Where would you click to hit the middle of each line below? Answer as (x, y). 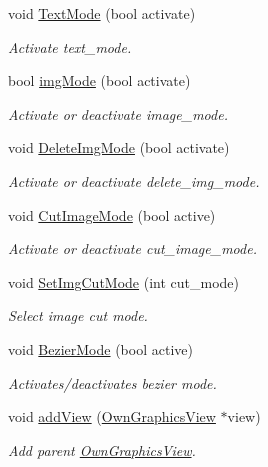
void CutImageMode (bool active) (112, 214)
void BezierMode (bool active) (100, 348)
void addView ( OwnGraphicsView (112, 416)
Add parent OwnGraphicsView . (102, 449)
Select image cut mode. (78, 315)
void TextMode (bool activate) (102, 13)
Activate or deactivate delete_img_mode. (134, 180)
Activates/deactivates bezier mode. (112, 382)
